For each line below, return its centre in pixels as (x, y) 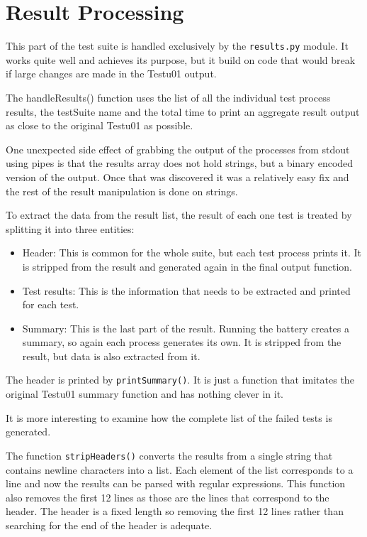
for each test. (51, 304)
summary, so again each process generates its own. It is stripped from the (182, 342)
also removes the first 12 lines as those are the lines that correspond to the (168, 497)
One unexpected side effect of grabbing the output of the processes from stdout (178, 149)
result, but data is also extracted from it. (111, 356)
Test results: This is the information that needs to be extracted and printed (186, 290)
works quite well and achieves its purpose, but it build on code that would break (181, 59)
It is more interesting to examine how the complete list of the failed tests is (169, 417)
